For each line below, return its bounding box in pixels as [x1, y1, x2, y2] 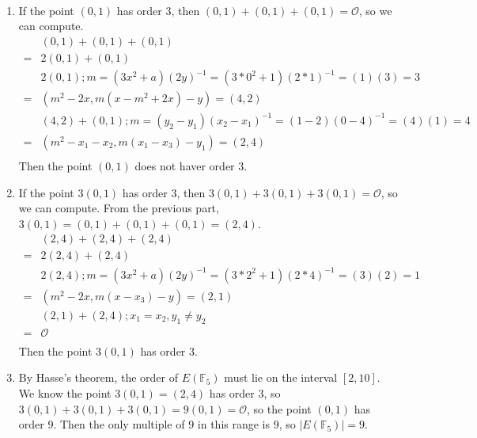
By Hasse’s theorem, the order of [18, 369, 178, 386]
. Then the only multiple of [53, 416, 185, 432]
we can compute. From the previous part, [18, 200, 219, 216]
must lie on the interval [224, 369, 338, 386]
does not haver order [134, 158, 235, 173]
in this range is [197, 416, 271, 432]
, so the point [246, 400, 312, 417]
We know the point [18, 385, 112, 402]
